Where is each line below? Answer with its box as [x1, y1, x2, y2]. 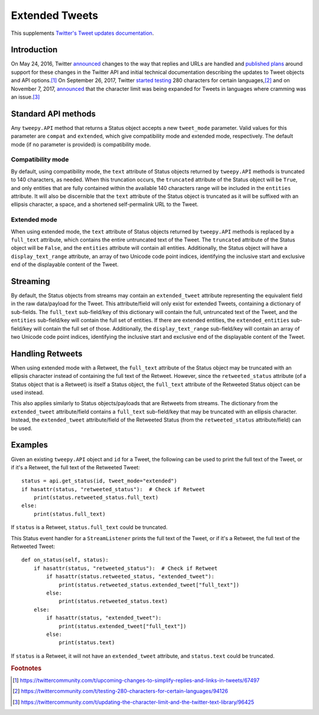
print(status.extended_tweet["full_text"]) [58, 623, 187, 629]
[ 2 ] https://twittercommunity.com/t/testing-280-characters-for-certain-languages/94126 [12, 688, 229, 695]
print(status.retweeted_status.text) [58, 598, 168, 605]
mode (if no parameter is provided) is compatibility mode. [11, 141, 151, 148]
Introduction [11, 45, 58, 55]
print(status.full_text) [33, 511, 106, 517]
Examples [11, 440, 48, 450]
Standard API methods [11, 109, 96, 119]
